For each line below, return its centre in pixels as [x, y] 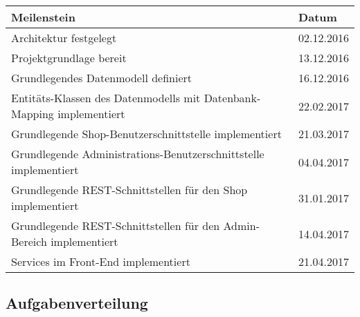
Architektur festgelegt [64, 38]
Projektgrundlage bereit [69, 58]
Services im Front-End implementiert [101, 261]
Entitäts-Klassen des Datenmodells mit [106, 98]
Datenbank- [232, 98]
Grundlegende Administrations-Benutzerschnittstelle [138, 154]
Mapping [33, 114]
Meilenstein [43, 17]
